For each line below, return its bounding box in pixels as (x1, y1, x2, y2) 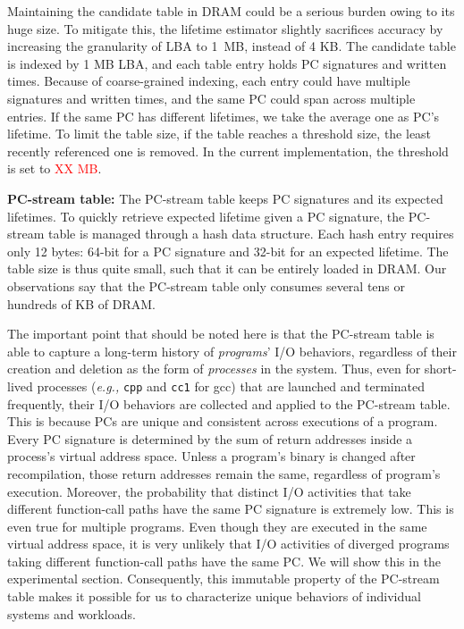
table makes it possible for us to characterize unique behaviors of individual (7, 587, 421, 606)
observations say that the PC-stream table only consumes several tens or (7, 276, 406, 295)
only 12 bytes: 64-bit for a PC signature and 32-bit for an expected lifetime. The (7, 241, 449, 260)
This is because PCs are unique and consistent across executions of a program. (7, 412, 438, 431)
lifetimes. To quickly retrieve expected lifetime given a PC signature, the (7, 206, 405, 225)
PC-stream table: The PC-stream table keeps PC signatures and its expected (7, 189, 443, 207)
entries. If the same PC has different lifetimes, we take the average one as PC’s (7, 106, 440, 125)
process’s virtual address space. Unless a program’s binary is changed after (7, 447, 416, 465)
